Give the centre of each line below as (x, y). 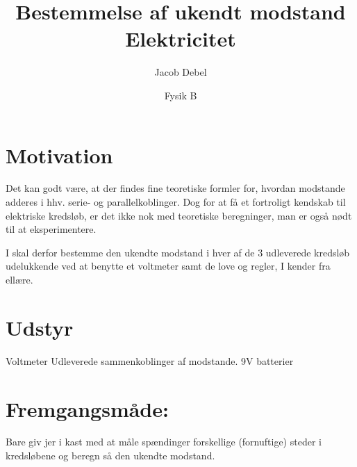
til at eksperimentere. (51, 229)
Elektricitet (181, 39)
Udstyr (40, 327)
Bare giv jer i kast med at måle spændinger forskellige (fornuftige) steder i (164, 442)
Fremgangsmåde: (87, 408)
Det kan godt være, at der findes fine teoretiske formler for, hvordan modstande (175, 188)
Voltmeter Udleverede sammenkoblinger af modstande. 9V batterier (150, 360)
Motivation (59, 155)
